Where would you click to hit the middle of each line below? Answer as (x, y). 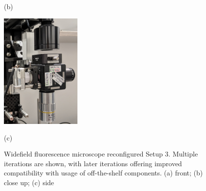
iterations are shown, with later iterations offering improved (93, 163)
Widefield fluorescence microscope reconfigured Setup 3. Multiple (101, 154)
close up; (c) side (29, 182)
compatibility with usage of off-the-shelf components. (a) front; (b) (103, 173)
